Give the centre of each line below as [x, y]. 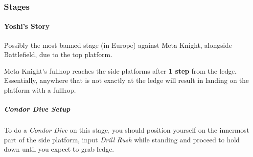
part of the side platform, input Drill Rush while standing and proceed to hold [122, 139]
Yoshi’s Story [27, 26]
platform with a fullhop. [40, 90]
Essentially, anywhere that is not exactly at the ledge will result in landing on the [126, 80]
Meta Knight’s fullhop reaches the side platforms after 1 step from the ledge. [120, 70]
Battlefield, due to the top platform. [58, 54]
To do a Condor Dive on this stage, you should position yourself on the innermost [127, 130]
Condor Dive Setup [37, 109]
